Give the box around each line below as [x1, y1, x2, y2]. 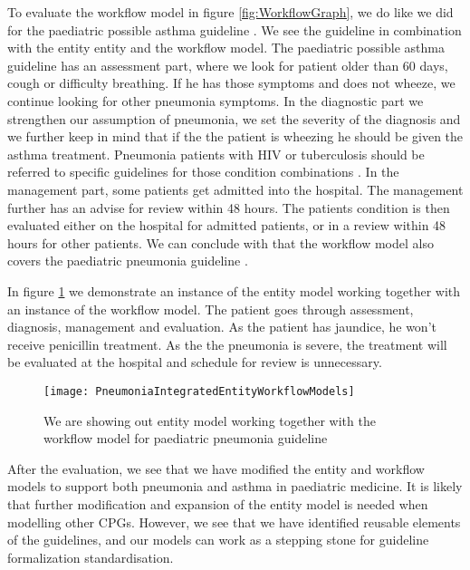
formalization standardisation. [7, 547, 174, 566]
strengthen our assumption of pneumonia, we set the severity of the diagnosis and [7, 109, 461, 128]
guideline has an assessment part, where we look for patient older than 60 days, [7, 55, 448, 74]
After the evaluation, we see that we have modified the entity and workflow [7, 459, 425, 478]
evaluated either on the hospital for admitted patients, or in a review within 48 [7, 216, 446, 235]
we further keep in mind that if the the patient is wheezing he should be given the [7, 127, 464, 146]
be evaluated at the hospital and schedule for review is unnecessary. [7, 353, 382, 372]
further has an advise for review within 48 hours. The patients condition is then [7, 198, 450, 217]
